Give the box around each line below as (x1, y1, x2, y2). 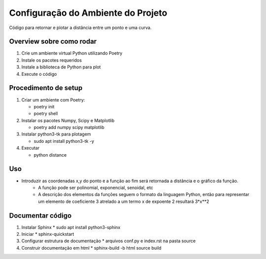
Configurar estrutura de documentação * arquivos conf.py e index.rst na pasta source (21, 238, 196, 244)
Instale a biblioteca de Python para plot (21, 64, 101, 70)
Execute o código (21, 71, 57, 77)
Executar (21, 145, 39, 151)
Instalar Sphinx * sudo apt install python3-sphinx (21, 224, 121, 230)
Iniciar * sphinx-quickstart (21, 231, 74, 237)
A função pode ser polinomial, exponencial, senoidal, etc (38, 185, 154, 191)
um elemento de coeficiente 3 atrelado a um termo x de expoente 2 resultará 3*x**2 (38, 198, 209, 204)
